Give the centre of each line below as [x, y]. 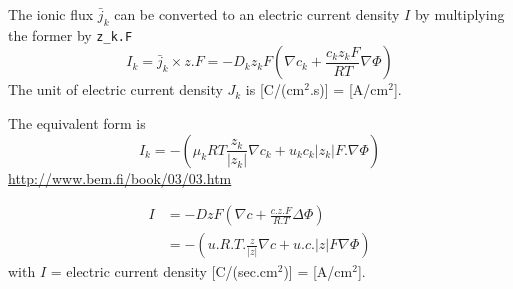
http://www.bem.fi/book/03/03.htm [120, 177]
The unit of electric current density [115, 89]
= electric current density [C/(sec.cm [164, 271]
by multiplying [459, 14]
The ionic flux [51, 14]
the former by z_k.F [70, 34]
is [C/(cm [275, 89]
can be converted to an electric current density [257, 14]
